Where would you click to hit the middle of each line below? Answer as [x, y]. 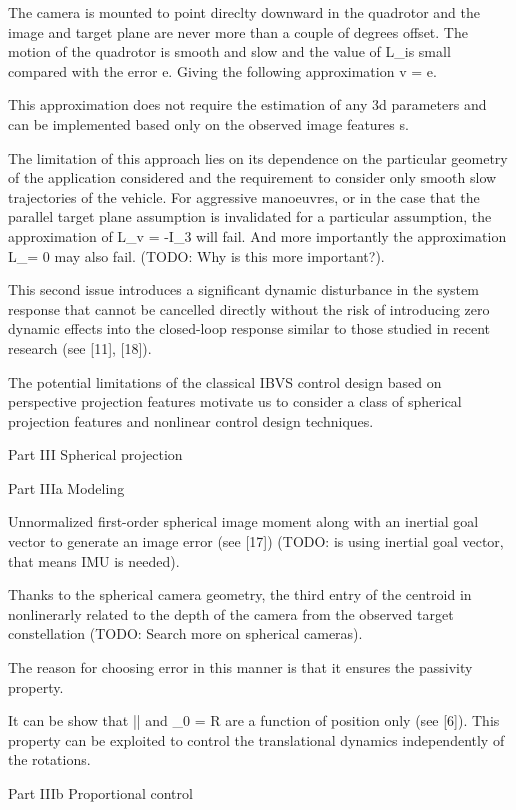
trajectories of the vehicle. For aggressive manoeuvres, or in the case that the [244, 196]
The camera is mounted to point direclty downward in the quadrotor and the [244, 12]
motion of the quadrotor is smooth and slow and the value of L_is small [229, 51]
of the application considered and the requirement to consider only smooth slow [252, 177]
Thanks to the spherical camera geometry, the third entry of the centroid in [240, 594]
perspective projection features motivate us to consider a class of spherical [235, 401]
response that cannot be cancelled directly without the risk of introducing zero [249, 308]
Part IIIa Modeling [66, 487]
